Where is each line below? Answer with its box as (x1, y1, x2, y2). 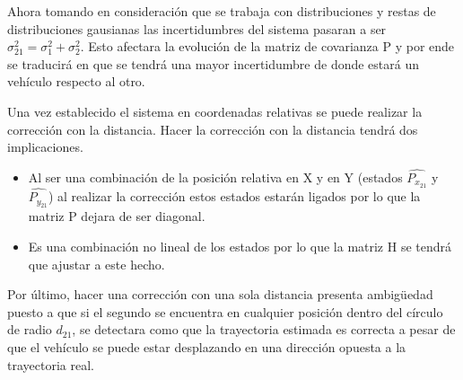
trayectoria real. (7, 355, 94, 374)
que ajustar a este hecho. (28, 254, 165, 273)
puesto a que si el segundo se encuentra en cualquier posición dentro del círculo (7, 302, 443, 321)
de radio (7, 320, 52, 339)
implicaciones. (7, 137, 83, 156)
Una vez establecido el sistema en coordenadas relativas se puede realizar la (7, 102, 423, 120)
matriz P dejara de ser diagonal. (28, 207, 205, 225)
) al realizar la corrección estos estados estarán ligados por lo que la (48, 187, 421, 206)
